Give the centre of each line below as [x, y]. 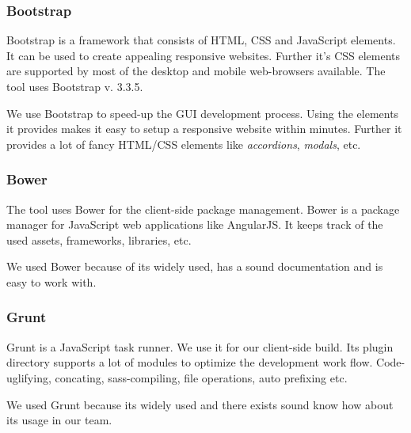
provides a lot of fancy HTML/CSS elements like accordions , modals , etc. [184, 144]
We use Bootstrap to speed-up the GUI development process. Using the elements [203, 113]
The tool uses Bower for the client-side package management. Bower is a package [203, 209]
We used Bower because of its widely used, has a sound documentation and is [195, 266]
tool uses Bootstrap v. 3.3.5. [75, 86]
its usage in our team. [59, 420]
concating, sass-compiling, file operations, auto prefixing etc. [201, 377]
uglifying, [29, 377]
